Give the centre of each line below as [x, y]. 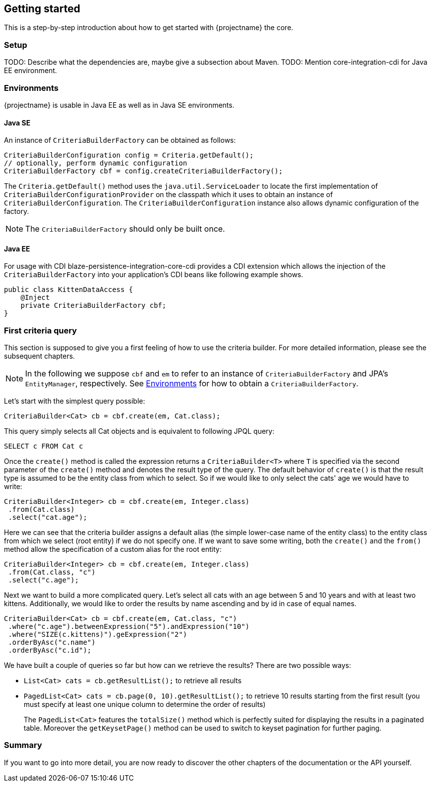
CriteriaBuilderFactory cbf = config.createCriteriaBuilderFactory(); [143, 171]
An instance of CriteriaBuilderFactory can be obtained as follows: [120, 140]
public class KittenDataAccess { [69, 290]
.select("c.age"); [43, 580]
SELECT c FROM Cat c [44, 446]
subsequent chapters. [39, 356]
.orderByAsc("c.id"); [50, 650]
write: [13, 487]
